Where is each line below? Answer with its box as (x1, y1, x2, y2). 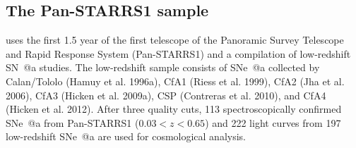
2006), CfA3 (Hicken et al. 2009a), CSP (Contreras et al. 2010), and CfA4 (6, 87, 326, 102)
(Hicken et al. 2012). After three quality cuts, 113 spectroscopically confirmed (6, 101, 342, 116)
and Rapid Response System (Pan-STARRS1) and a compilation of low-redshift (6, 46, 351, 61)
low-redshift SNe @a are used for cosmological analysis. (6, 129, 247, 144)
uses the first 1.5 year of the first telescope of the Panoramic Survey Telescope (6, 32, 344, 47)
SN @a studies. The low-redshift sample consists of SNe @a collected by (6, 60, 320, 75)
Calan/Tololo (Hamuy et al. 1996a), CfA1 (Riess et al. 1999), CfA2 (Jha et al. (6, 73, 345, 88)
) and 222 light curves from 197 (205, 115, 341, 130)
